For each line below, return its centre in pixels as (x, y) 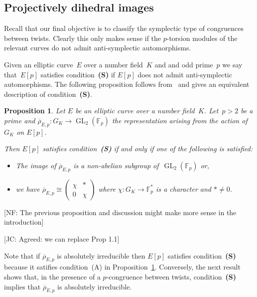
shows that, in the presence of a (52, 276)
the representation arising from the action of (180, 120)
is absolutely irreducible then (101, 255)
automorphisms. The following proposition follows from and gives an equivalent (127, 84)
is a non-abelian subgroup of (116, 165)
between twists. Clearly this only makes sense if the (83, 38)
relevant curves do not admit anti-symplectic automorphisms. (98, 48)
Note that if (22, 255)
